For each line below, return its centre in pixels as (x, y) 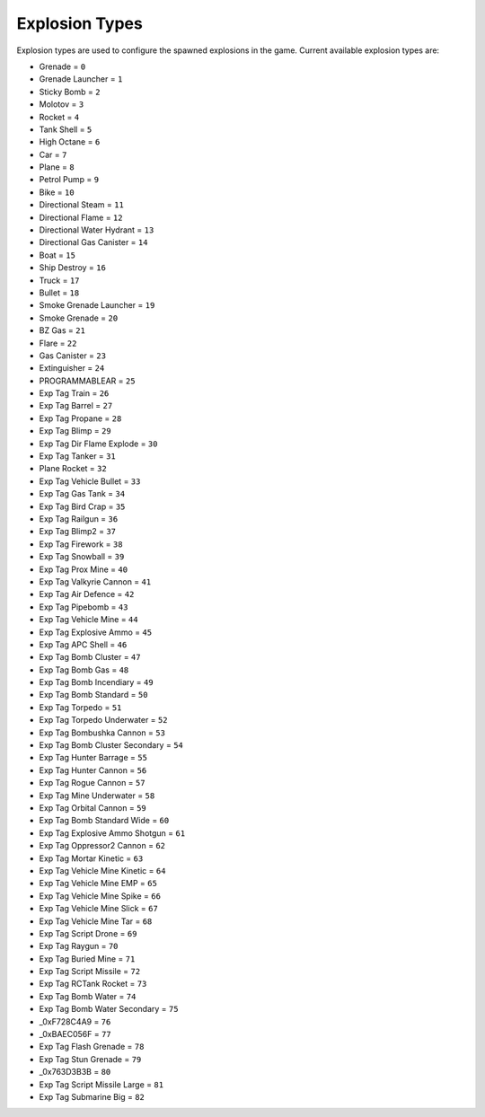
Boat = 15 (57, 255)
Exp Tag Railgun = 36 (79, 519)
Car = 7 (53, 154)
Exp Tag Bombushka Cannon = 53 (102, 733)
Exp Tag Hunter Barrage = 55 (93, 758)
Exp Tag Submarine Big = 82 (92, 1096)
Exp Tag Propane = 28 (80, 418)
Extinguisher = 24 (72, 368)
